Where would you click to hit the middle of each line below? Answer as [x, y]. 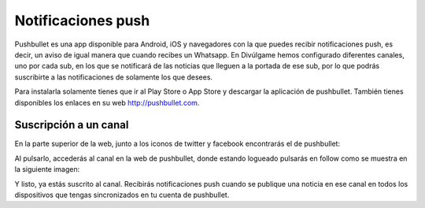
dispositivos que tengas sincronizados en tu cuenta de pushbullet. [122, 195]
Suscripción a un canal [72, 125]
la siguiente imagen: [47, 169]
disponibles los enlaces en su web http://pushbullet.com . [107, 102]
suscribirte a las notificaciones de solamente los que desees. [113, 77]
